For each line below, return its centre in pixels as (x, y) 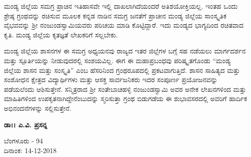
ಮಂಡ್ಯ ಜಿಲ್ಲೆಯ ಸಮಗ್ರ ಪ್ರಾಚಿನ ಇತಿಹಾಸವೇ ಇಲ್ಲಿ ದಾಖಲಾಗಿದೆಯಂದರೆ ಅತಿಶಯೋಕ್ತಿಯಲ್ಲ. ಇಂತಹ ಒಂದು (121, 6)
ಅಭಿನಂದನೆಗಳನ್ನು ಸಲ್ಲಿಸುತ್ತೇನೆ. (38, 108)
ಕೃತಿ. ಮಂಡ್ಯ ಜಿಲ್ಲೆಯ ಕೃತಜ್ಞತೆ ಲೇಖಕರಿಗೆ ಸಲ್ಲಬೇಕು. (61, 34)
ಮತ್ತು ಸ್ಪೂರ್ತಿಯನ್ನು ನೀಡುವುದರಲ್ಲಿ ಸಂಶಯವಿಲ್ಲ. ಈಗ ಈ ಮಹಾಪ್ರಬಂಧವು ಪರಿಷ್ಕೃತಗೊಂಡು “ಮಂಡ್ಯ (117, 60)
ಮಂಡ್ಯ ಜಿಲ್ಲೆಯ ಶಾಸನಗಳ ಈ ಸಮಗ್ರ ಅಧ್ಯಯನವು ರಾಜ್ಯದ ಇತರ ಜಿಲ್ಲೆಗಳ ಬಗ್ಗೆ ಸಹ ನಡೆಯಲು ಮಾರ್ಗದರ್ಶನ (125, 51)
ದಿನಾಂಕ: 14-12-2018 (30, 150)
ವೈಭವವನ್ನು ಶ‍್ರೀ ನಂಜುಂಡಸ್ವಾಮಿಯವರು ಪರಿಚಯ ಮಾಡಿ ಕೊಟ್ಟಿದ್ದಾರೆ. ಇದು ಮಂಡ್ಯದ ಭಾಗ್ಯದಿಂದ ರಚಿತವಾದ (124, 25)
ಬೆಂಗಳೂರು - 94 (24, 141)
